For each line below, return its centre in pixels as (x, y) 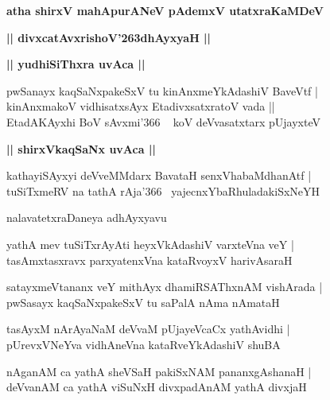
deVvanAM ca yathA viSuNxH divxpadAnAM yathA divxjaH (157, 387)
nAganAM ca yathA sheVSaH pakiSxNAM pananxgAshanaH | (159, 371)
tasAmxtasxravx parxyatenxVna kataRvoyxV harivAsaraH (149, 260)
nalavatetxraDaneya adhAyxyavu (87, 217)
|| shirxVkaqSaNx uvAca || (81, 148)
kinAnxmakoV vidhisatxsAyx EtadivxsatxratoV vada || (141, 106)
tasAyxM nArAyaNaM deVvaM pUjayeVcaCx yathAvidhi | (148, 329)
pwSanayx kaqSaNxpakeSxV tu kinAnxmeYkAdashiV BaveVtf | (162, 90)
